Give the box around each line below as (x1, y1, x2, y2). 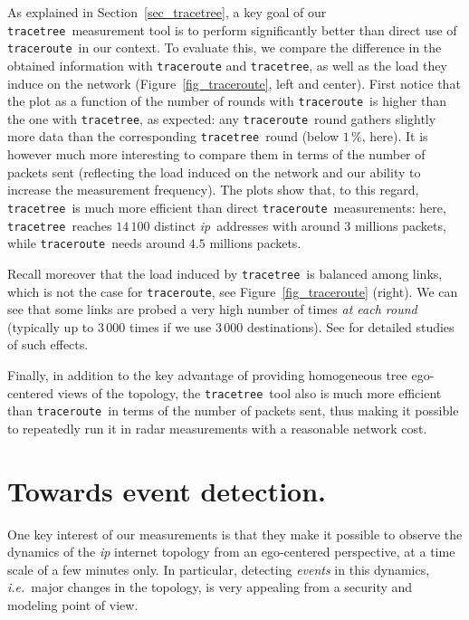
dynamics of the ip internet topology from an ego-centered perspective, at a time (7, 542, 455, 561)
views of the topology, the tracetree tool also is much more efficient (57, 383, 442, 402)
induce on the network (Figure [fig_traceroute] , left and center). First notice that (7, 73, 461, 92)
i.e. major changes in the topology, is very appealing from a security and (7, 577, 413, 596)
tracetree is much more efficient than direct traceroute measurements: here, (7, 197, 446, 216)
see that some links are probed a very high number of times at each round (7, 300, 417, 319)
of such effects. (7, 335, 89, 354)
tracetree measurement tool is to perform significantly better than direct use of (7, 20, 457, 39)
